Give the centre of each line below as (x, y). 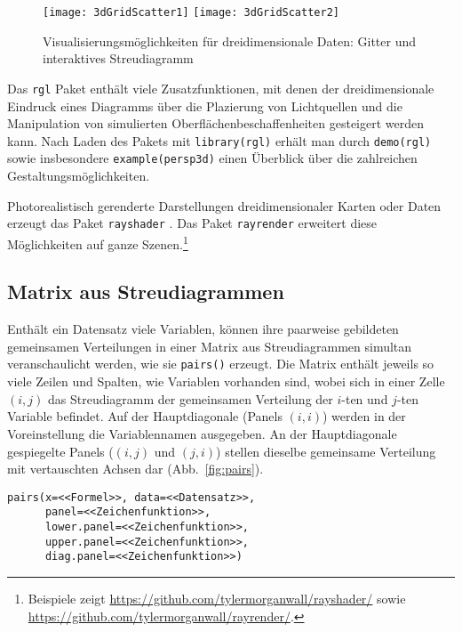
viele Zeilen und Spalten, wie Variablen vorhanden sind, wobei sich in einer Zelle (226, 381)
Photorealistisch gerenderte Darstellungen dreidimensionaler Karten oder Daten (224, 205)
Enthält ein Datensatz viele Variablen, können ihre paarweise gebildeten (203, 329)
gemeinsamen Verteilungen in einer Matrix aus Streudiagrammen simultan (210, 346)
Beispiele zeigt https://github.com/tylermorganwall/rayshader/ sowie (217, 598)
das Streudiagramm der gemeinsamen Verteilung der (190, 398)
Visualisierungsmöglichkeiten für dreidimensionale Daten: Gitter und (230, 41)
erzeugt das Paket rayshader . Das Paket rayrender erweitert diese (192, 223)
